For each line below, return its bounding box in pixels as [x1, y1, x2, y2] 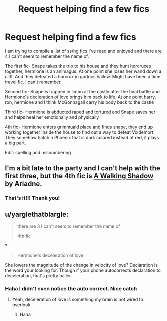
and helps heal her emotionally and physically [5, 114, 99, 120]
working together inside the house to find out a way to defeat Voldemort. [5, 129, 155, 135]
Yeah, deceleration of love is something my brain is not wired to [12, 296, 143, 303]
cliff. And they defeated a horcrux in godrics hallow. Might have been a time [5, 73, 161, 79]
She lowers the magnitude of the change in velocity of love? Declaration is [5, 262, 158, 268]
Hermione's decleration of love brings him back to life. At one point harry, [5, 94, 156, 100]
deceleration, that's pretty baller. [5, 273, 72, 279]
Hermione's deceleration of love [17, 252, 84, 258]
